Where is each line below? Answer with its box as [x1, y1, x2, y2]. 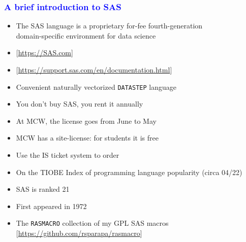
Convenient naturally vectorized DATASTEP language [16, 81, 177, 92]
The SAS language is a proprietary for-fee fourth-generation [16, 20, 203, 31]
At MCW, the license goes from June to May [16, 115, 157, 126]
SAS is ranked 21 [16, 184, 70, 194]
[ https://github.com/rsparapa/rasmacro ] [16, 228, 142, 238]
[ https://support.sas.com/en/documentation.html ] [16, 64, 172, 75]
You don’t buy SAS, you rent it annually [16, 98, 143, 109]
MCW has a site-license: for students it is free [16, 132, 159, 143]
